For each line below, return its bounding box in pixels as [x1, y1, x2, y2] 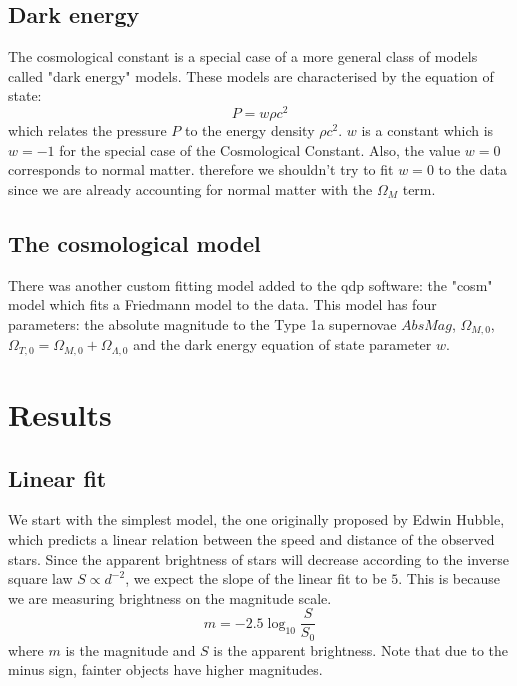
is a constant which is [361, 120, 494, 141]
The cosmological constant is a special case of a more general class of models [8, 46, 478, 67]
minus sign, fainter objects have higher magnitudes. [8, 659, 323, 680]
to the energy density [184, 120, 315, 141]
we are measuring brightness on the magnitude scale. [8, 587, 332, 608]
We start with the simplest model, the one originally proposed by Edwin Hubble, [8, 509, 505, 530]
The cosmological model [8, 227, 261, 258]
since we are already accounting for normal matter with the [8, 178, 373, 199]
